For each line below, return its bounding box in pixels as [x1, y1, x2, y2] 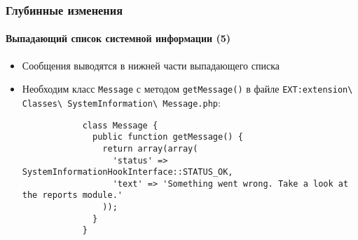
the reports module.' [22, 190, 123, 201]
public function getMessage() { [92, 132, 243, 142]
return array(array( [102, 143, 198, 154]
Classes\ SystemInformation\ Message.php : [22, 95, 221, 109]
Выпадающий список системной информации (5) [6, 31, 230, 46]
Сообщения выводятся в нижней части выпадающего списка [22, 58, 280, 72]
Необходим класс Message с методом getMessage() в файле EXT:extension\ [22, 81, 353, 96]
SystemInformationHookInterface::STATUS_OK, [22, 167, 233, 178]
